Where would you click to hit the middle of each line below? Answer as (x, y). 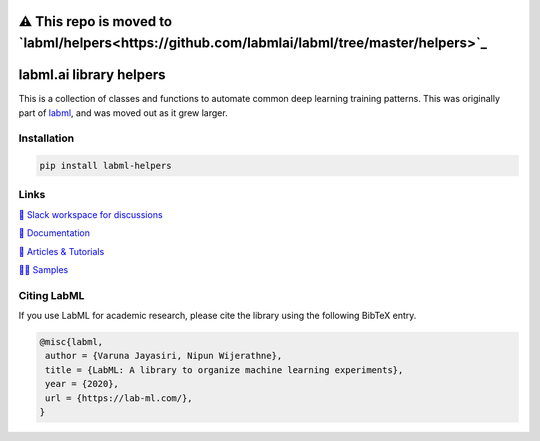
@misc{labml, (71, 342)
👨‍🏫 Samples (43, 269)
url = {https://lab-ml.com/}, (119, 398)
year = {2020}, (82, 384)
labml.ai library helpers (92, 75)
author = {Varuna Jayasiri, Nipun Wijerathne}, (164, 356)
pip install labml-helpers (105, 166)
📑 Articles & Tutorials (61, 251)
